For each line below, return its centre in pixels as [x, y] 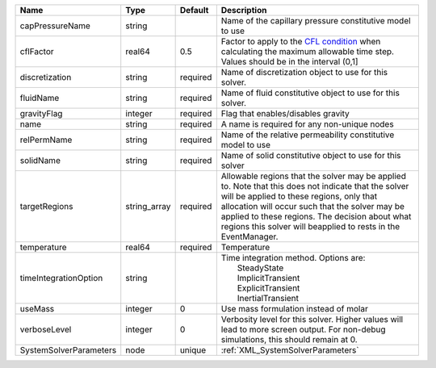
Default [194, 10]
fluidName [40, 98]
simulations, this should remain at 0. [289, 339]
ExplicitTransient [268, 288]
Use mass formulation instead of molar [295, 309]
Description [244, 10]
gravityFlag [41, 113]
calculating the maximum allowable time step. [308, 51]
